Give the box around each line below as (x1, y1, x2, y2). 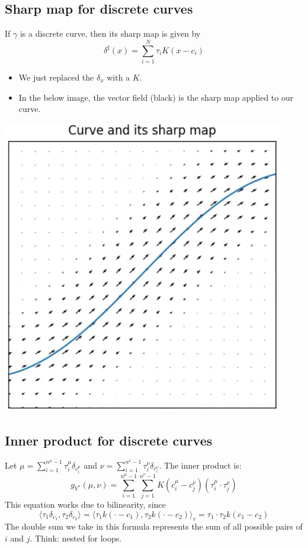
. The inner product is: (159, 459, 242, 471)
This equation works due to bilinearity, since (5, 498, 166, 510)
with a (107, 70, 130, 83)
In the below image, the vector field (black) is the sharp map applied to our (18, 91, 294, 103)
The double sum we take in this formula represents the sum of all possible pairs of (5, 520, 303, 533)
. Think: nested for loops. (30, 531, 122, 544)
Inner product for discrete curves (5, 431, 213, 449)
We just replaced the (18, 70, 94, 83)
